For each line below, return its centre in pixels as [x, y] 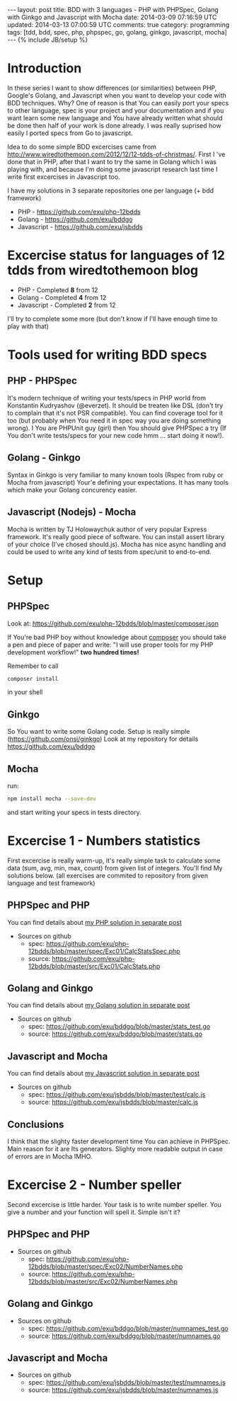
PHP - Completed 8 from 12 [58, 290]
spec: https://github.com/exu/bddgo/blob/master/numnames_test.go [128, 1328]
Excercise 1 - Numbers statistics [104, 841]
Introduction [45, 68]
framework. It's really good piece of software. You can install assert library [116, 536]
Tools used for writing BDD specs [107, 355]
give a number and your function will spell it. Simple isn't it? [94, 1212]
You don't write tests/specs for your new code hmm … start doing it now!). [116, 435]
